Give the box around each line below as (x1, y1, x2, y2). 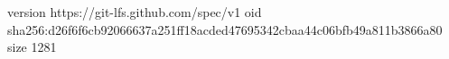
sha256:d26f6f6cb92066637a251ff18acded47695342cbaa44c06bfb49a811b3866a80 (7, 20, 443, 38)
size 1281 (7, 38, 57, 56)
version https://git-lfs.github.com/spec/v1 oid (7, 3, 262, 21)
